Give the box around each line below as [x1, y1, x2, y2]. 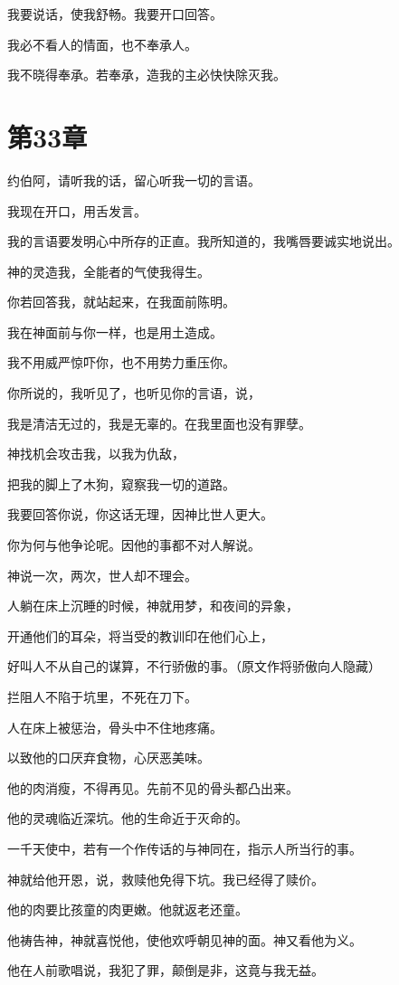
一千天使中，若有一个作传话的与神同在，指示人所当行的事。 [7, 838, 362, 857]
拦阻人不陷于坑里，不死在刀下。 [7, 687, 197, 706]
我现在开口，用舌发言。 [7, 201, 147, 220]
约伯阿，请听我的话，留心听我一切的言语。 [7, 170, 261, 189]
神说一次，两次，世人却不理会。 [7, 565, 197, 584]
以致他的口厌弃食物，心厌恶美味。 [7, 748, 210, 767]
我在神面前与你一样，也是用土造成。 [7, 322, 223, 341]
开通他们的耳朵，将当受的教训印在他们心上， [7, 626, 273, 645]
